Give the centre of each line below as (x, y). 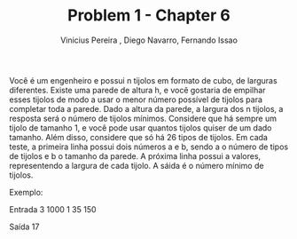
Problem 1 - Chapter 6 (149, 16)
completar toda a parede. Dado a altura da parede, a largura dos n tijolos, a (146, 108)
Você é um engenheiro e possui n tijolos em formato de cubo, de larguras (143, 80)
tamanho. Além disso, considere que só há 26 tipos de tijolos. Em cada (139, 137)
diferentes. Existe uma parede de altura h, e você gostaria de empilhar (137, 90)
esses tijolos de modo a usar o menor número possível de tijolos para (136, 100)
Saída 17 (24, 227)
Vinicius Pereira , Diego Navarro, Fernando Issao (149, 40)
